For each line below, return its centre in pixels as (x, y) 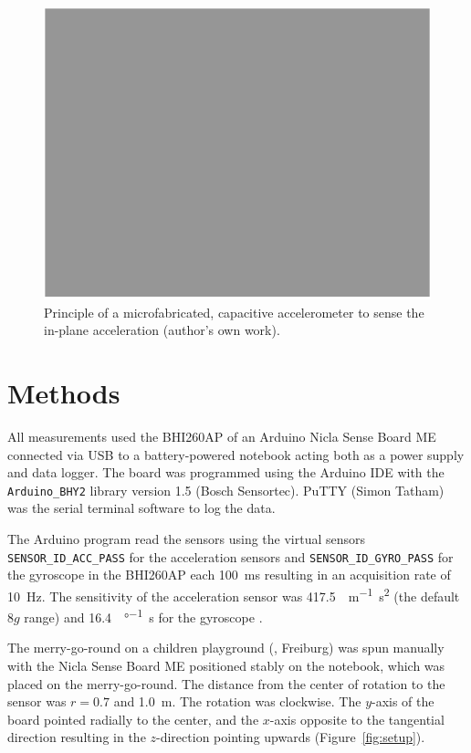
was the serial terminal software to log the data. (141, 508)
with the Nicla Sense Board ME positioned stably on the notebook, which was (226, 665)
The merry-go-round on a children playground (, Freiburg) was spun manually (226, 648)
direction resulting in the (77, 737)
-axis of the (403, 701)
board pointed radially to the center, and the (133, 719)
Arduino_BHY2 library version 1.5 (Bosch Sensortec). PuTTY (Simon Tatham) (226, 490)
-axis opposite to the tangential (357, 719)
